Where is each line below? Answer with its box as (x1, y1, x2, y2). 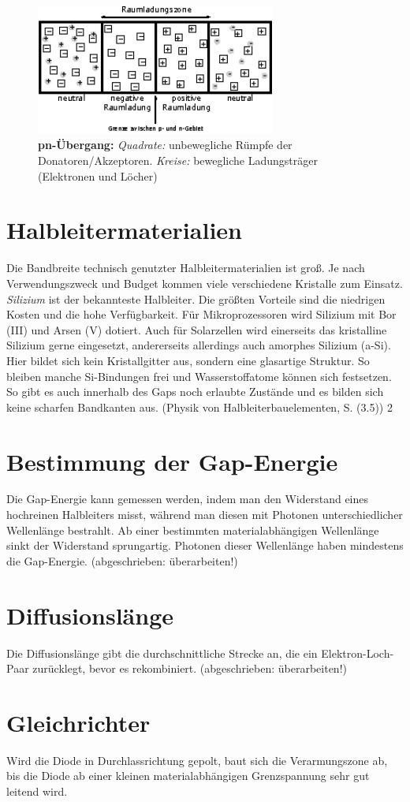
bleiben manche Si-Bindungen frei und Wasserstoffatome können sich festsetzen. (6, 367, 392, 384)
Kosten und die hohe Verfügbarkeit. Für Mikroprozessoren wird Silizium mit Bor (6, 306, 397, 323)
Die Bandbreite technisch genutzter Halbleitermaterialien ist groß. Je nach (6, 259, 365, 276)
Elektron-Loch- (321, 644, 394, 661)
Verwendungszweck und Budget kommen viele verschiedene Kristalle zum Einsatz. (6, 274, 403, 291)
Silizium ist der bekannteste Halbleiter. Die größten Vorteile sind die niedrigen (6, 290, 386, 307)
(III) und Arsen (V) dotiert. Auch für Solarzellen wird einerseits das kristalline (6, 321, 387, 338)
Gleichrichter (6, 706, 151, 738)
